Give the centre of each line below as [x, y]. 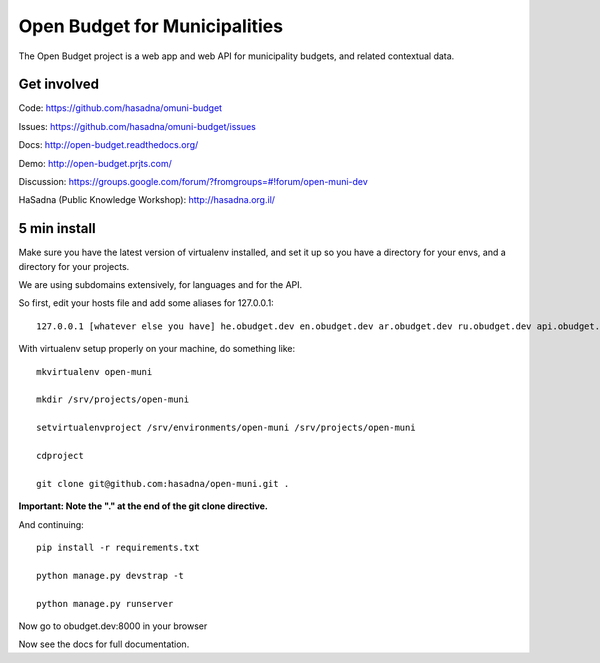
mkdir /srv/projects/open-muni [113, 399]
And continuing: [51, 524]
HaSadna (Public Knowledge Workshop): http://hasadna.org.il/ [146, 200]
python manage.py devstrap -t [110, 575]
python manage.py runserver [105, 603]
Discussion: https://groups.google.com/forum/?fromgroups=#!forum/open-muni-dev [193, 182]
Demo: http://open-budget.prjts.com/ [95, 163]
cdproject [60, 455]
